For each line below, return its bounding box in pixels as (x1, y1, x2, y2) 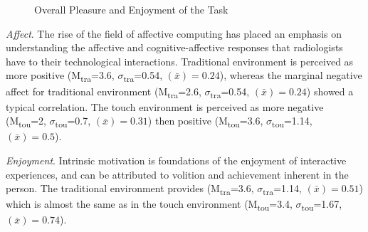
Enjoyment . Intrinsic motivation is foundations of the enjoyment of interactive (6, 152, 347, 167)
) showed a (306, 83, 354, 98)
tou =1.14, (272, 113, 312, 130)
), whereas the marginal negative (219, 68, 362, 83)
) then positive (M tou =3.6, (147, 113, 263, 130)
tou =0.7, (55, 113, 91, 130)
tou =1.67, (301, 196, 342, 213)
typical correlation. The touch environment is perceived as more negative (6, 99, 324, 114)
